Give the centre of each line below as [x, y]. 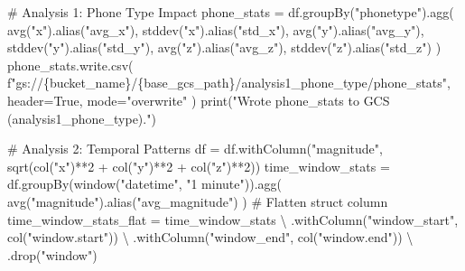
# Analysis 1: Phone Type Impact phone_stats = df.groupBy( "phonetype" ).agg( [231, 12]
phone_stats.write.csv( [70, 65]
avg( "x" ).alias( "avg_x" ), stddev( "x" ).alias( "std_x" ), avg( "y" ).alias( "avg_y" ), [216, 29]
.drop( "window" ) [52, 254]
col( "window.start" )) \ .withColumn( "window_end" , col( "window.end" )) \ [210, 237]
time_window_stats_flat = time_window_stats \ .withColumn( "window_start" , [233, 219]
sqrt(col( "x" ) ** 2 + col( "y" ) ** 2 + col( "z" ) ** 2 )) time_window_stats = [199, 166]
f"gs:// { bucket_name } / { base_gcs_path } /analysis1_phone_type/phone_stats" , [229, 83]
